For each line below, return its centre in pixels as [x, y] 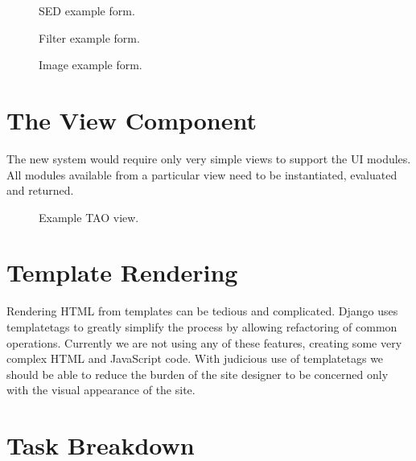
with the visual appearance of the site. [101, 390]
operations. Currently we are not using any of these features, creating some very [204, 342]
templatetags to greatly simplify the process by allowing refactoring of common [202, 327]
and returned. [40, 190]
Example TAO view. [89, 217]
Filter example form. [89, 37]
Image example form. [91, 65]
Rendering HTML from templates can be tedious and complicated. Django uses [202, 311]
